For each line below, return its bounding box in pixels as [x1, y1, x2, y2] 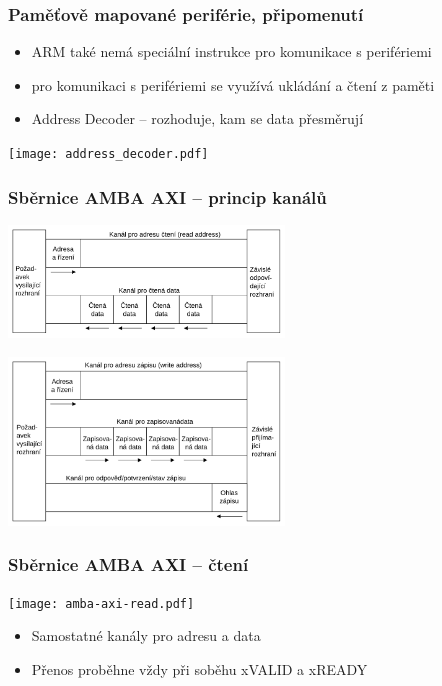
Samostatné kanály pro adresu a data [31, 625, 261, 646]
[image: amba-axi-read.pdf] [8, 596, 195, 611]
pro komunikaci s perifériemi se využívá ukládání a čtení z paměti [31, 74, 435, 95]
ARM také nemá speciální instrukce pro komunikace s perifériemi [31, 41, 432, 62]
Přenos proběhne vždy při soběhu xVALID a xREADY [31, 658, 368, 679]
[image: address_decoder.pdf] [8, 147, 209, 161]
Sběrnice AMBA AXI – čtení [8, 552, 249, 577]
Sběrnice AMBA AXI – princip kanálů [8, 184, 327, 209]
